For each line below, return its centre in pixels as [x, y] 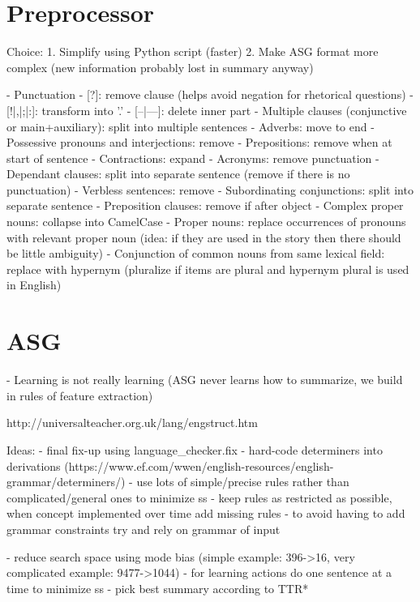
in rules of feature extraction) [80, 395]
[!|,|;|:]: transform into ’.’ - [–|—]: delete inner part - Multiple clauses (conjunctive [207, 110]
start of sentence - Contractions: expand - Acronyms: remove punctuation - [193, 158]
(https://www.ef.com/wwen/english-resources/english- [199, 465]
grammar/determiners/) [66, 482]
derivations [34, 465]
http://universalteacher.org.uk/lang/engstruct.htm [132, 423]
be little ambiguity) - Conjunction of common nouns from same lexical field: [196, 253]
